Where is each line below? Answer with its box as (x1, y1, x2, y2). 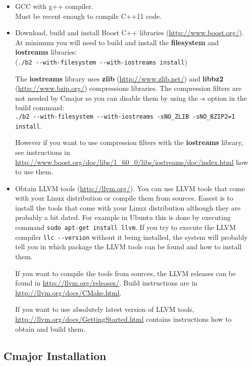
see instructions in (15, 146, 70, 157)
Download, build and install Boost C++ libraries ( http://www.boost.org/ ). (15, 27, 244, 38)
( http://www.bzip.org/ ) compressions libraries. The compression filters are (15, 83, 242, 93)
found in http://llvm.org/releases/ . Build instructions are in (15, 278, 198, 288)
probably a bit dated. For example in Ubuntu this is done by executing (15, 212, 231, 222)
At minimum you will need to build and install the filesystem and (15, 37, 219, 47)
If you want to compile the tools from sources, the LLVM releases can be (15, 268, 236, 278)
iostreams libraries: (15, 47, 77, 57)
